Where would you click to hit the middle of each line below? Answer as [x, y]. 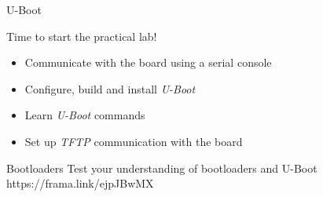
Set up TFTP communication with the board [134, 141]
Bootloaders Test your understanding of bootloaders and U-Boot [162, 168]
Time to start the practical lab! [82, 36]
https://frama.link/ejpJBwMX [80, 183]
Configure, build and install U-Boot [110, 88]
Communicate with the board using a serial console [148, 62]
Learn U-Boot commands [85, 115]
